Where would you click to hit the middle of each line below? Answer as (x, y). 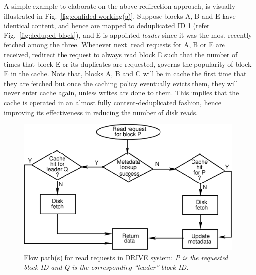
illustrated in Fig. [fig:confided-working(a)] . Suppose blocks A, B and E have (120, 15)
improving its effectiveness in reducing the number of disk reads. (101, 112)
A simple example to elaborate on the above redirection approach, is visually (120, 6)
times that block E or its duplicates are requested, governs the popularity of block (128, 64)
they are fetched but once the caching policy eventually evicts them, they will (121, 83)
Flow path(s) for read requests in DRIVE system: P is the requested (126, 257)
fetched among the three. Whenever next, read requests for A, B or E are (114, 45)
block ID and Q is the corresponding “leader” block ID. (106, 267)
